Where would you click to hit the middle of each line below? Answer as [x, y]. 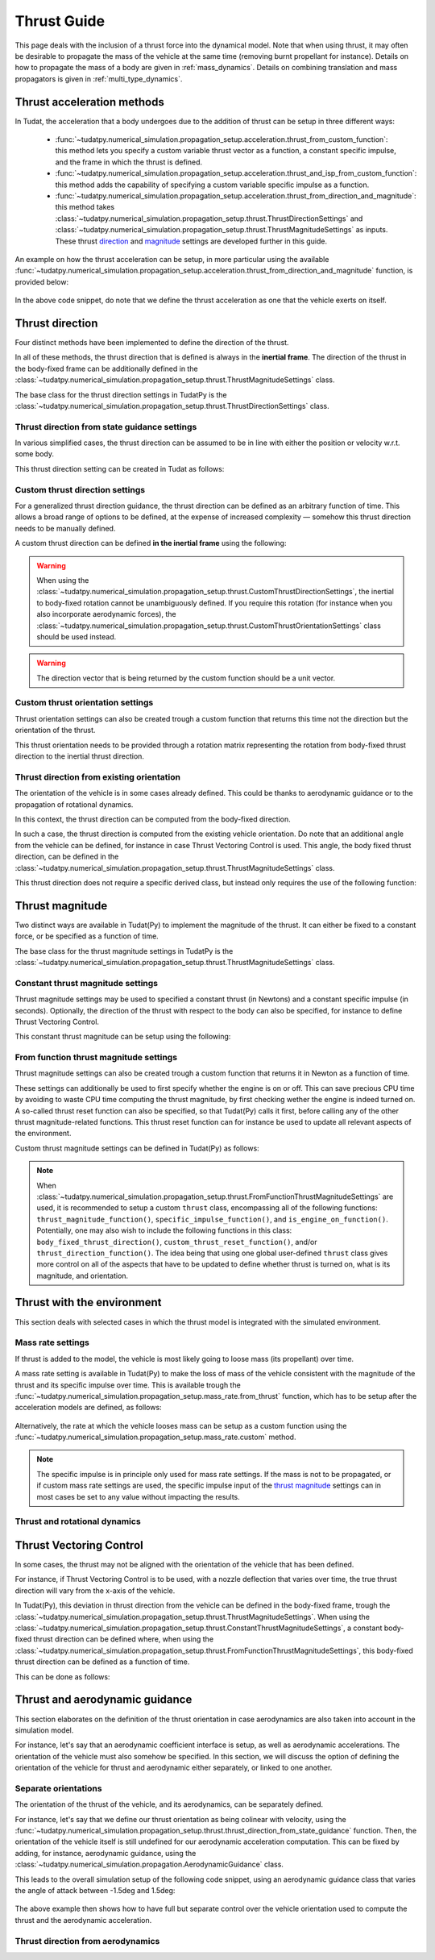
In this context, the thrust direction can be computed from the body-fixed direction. [153, 819]
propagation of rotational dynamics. [74, 804]
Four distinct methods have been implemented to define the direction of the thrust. [152, 342]
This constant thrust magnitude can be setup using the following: [123, 1037]
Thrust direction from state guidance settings [106, 427]
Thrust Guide [60, 21]
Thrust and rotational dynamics [78, 1521]
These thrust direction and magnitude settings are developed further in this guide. [191, 241]
